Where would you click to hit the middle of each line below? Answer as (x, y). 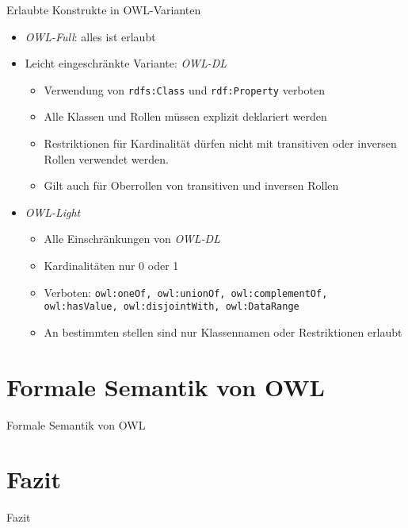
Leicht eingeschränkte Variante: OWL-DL (126, 63)
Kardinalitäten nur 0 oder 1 (111, 265)
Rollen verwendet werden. (106, 158)
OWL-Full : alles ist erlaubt (90, 36)
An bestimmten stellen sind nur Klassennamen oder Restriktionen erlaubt (223, 331)
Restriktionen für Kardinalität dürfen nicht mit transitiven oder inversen (220, 143)
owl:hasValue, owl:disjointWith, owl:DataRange (172, 307)
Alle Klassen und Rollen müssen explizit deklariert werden (185, 116)
